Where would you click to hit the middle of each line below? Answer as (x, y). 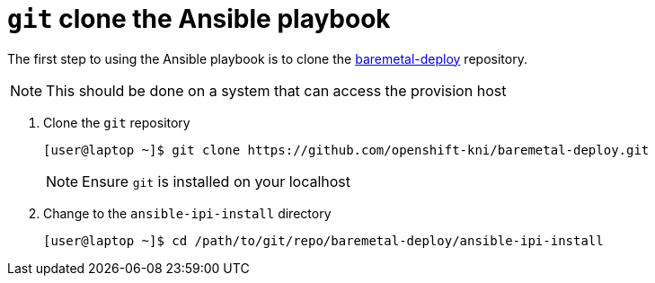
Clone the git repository (117, 122)
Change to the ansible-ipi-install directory (187, 213)
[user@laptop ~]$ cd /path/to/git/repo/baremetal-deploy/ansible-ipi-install (323, 240)
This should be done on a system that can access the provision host (276, 90)
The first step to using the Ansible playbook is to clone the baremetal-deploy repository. (267, 58)
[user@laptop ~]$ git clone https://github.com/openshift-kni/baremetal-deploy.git (346, 150)
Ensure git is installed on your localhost (217, 181)
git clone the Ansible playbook (199, 19)
